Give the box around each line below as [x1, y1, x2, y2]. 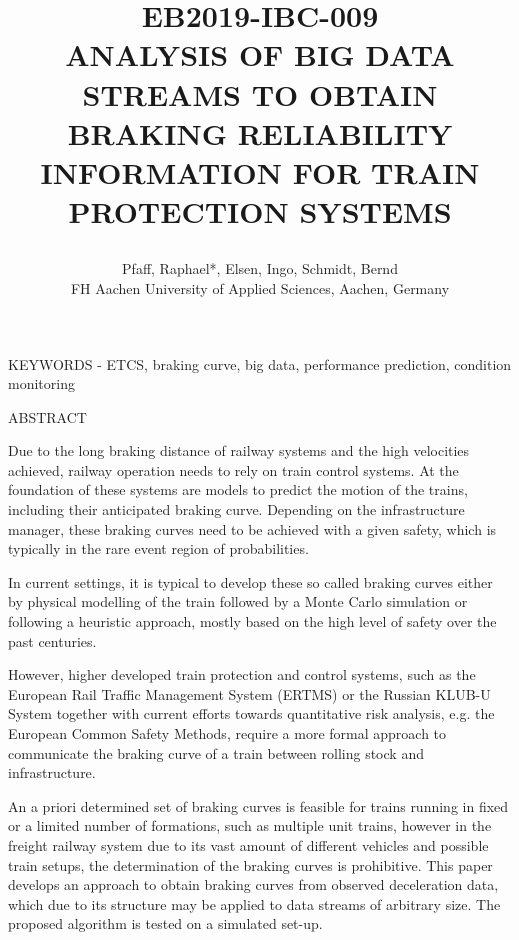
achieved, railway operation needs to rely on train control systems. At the [8, 459, 459, 480]
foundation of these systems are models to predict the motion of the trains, [8, 479, 468, 500]
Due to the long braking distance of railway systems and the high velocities [8, 440, 470, 461]
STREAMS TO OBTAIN [82, 73, 438, 114]
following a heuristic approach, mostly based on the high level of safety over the [8, 611, 497, 632]
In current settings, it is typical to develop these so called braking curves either [8, 571, 493, 592]
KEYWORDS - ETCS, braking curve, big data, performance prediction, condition [8, 353, 512, 374]
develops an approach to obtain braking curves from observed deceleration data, [8, 874, 499, 895]
